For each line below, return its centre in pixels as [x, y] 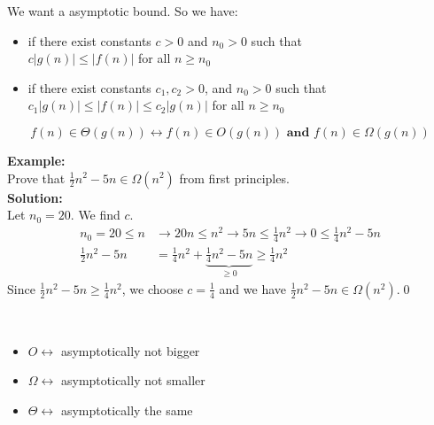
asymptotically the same [127, 410]
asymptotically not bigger [130, 350]
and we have [253, 288]
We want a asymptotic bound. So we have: [123, 11]
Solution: [35, 197]
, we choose [152, 288]
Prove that [36, 178]
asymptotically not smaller [133, 380]
